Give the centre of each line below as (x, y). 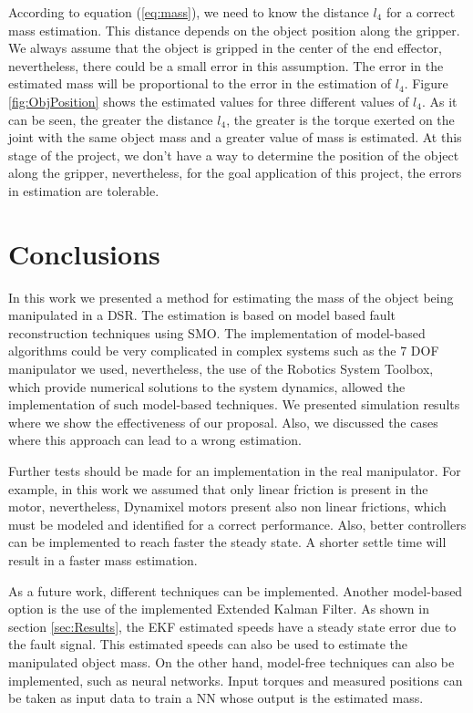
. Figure (426, 83)
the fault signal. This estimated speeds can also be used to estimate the (208, 644)
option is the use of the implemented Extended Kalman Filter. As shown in (219, 609)
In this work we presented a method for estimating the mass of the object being (231, 297)
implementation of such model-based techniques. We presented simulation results (234, 404)
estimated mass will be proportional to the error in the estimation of (200, 83)
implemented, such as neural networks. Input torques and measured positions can (236, 680)
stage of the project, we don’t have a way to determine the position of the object (234, 155)
